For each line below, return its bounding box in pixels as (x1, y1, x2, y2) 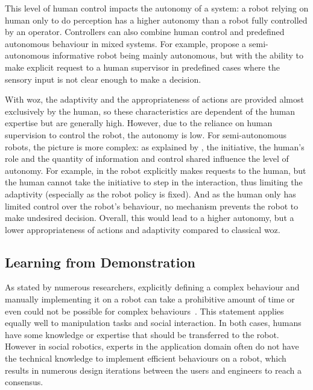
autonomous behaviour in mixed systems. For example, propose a (5, 37, 247, 50)
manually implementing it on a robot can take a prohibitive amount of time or (5, 293, 295, 305)
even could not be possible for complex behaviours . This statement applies (5, 304, 284, 317)
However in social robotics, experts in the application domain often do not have (5, 340, 299, 353)
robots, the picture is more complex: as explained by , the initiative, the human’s (5, 140, 305, 153)
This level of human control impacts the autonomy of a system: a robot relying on (5, 2, 309, 14)
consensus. (5, 376, 43, 388)
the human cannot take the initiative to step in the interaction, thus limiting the (5, 176, 303, 188)
